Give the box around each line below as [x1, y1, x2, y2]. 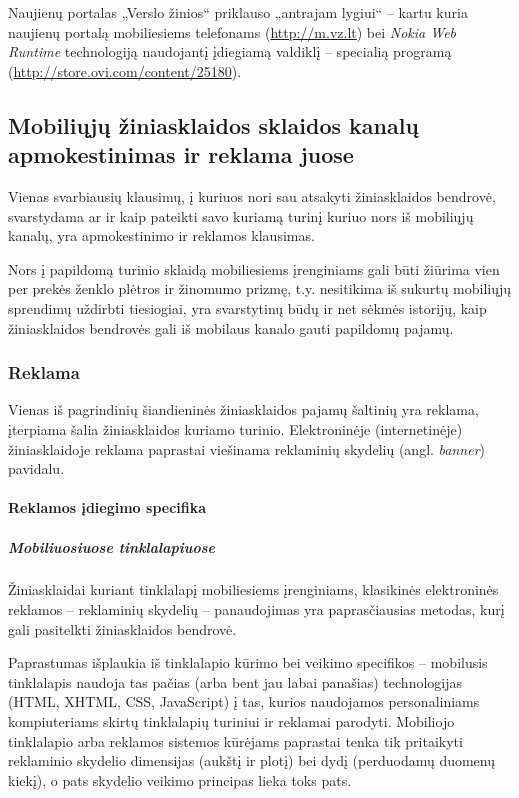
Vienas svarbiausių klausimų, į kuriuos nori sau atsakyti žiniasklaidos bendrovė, [8, 185, 496, 206]
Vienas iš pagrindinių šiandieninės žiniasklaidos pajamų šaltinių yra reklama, [8, 399, 479, 420]
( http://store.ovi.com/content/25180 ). [8, 60, 242, 81]
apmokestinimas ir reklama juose [8, 139, 354, 170]
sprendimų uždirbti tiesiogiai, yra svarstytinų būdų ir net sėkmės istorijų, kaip [8, 297, 487, 318]
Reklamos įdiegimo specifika [8, 497, 207, 518]
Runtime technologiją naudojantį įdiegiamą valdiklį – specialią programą [8, 41, 452, 62]
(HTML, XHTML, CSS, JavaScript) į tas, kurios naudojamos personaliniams [8, 691, 480, 712]
